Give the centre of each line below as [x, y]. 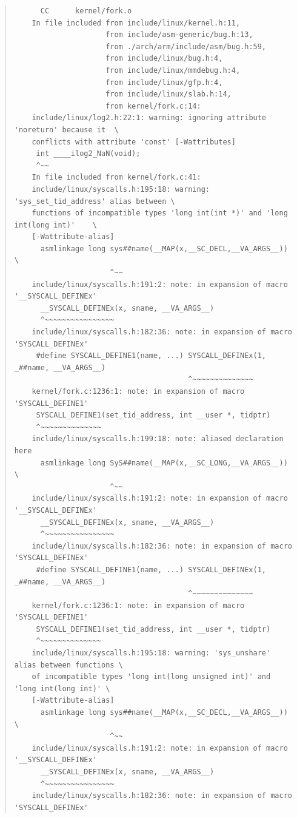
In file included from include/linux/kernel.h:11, [136, 23]
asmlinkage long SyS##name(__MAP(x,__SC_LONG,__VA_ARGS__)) [164, 463]
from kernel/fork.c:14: [153, 106]
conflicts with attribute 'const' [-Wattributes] [134, 142]
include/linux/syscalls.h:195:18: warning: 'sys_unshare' [151, 653]
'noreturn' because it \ [66, 130]
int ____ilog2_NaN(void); [88, 154]
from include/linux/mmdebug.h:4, [173, 70]
